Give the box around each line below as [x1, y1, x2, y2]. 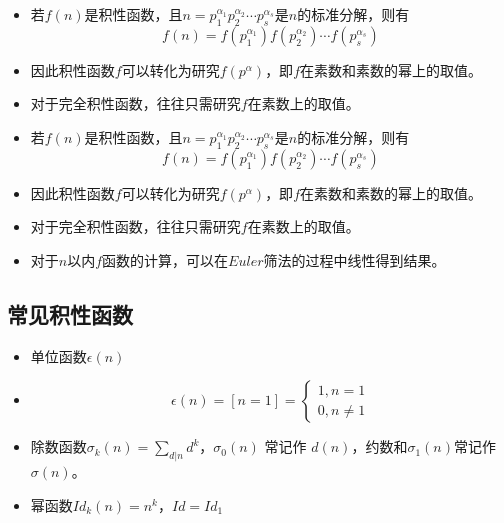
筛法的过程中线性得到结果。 [263, 249, 446, 270]
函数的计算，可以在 [102, 249, 229, 270]
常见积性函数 [7, 298, 133, 329]
